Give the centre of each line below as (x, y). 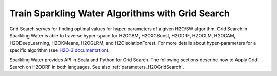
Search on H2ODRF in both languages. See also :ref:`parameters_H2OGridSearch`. (97, 67)
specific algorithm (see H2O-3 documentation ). (60, 50)
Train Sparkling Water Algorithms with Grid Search (120, 13)
